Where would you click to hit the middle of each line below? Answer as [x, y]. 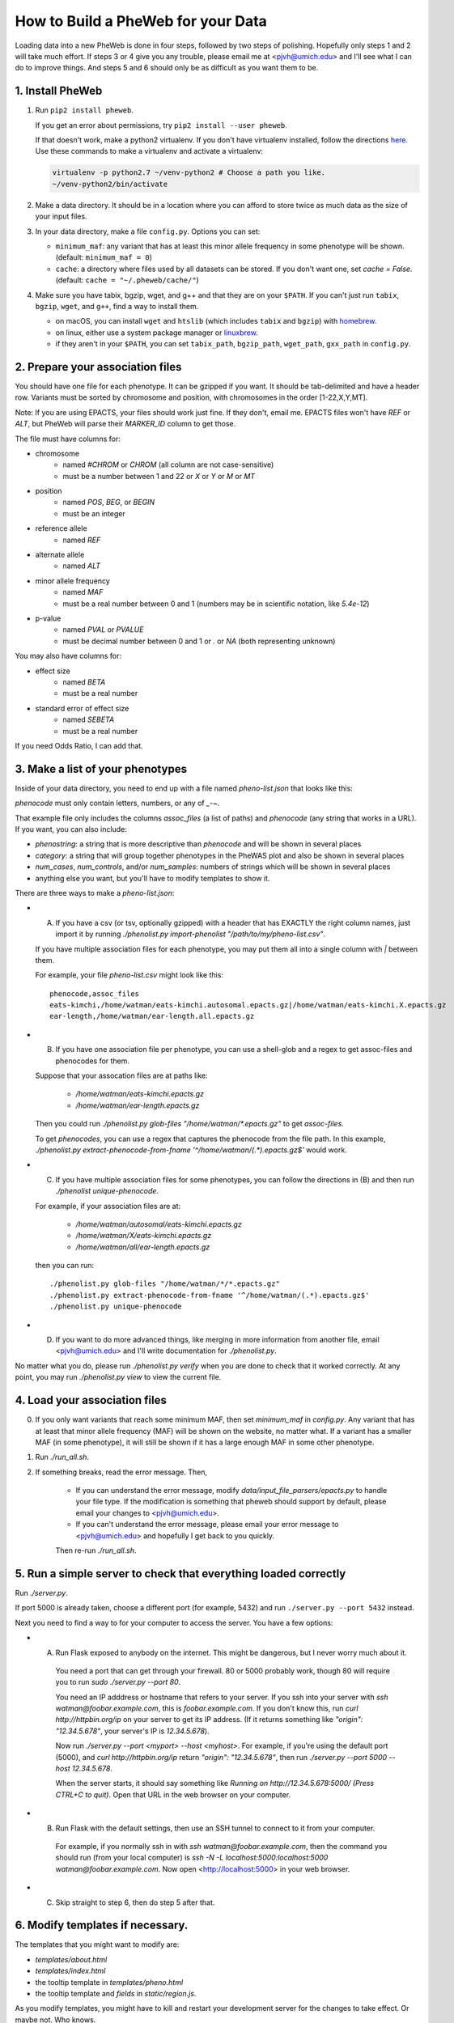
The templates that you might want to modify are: [97, 1945]
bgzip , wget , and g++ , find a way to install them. [117, 306]
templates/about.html [71, 1959]
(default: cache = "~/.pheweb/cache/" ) [127, 280]
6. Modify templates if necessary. [102, 1925]
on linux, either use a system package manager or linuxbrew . [157, 333]
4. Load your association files [91, 1400]
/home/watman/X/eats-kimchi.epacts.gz [144, 1236]
